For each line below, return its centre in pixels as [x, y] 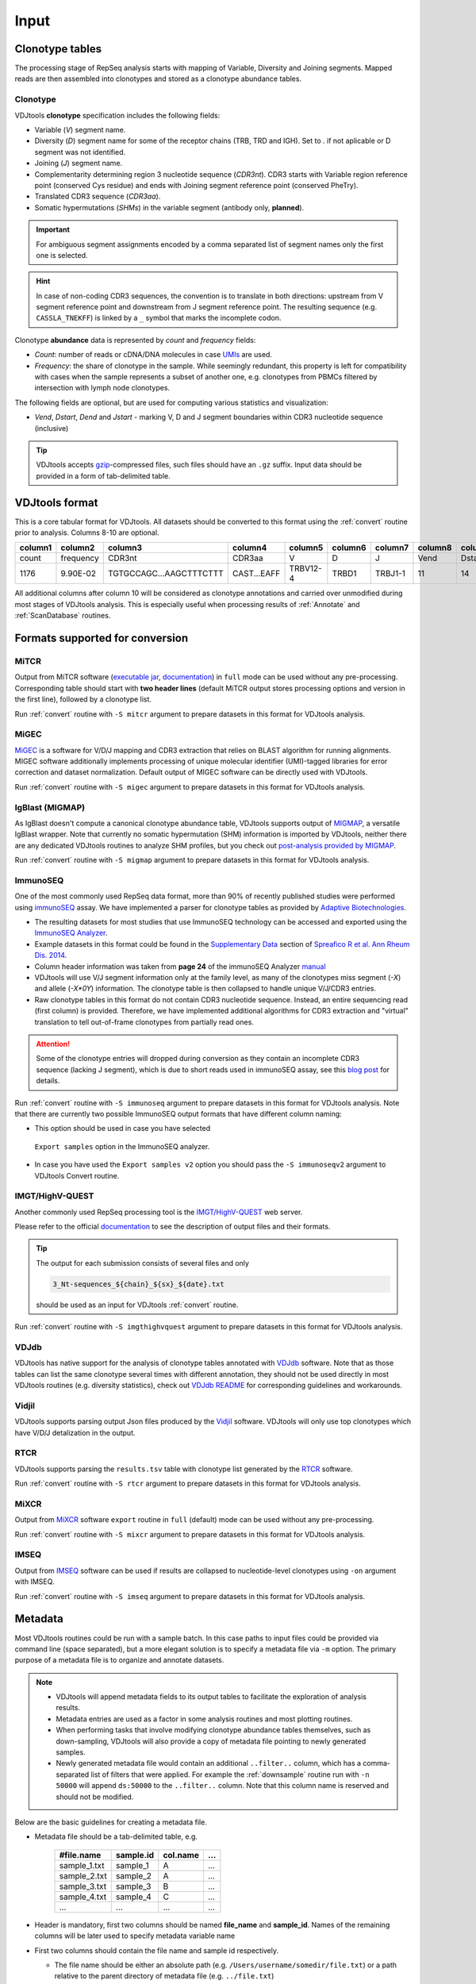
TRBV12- [306, 569]
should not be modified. [95, 1797]
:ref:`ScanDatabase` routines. [63, 616]
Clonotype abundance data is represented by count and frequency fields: [135, 340]
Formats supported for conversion [102, 638]
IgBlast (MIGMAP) [50, 807]
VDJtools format [56, 503]
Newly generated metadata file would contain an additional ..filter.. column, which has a [208, 1763]
